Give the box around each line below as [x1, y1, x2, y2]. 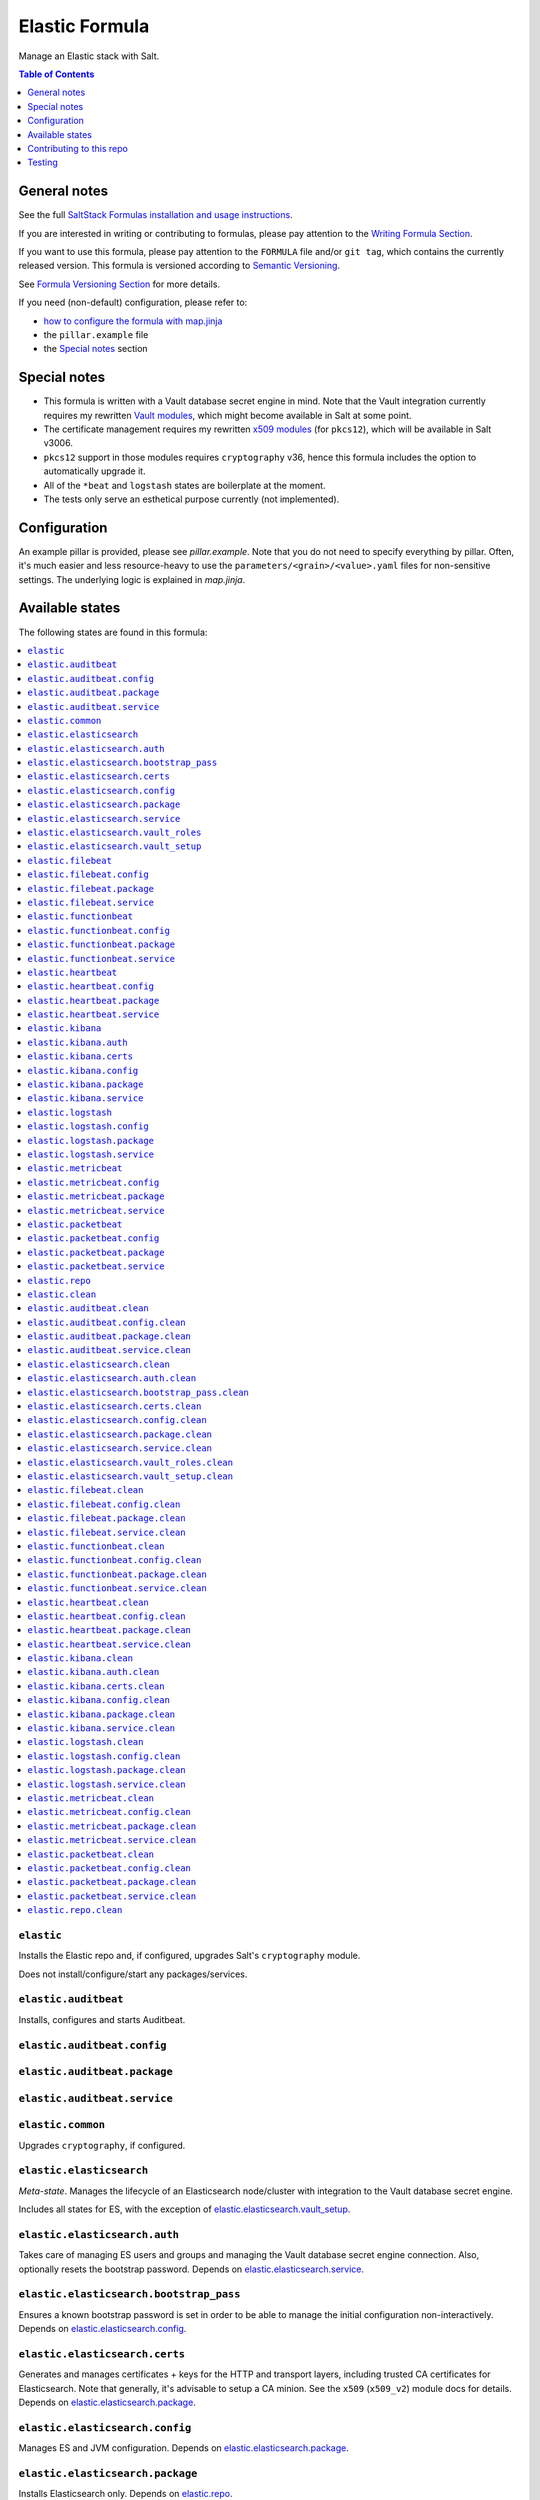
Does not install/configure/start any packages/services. [18, 1968, 248, 1980]
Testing [27, 156, 59, 169]
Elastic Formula [18, 15, 150, 37]
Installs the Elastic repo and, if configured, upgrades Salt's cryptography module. [18, 1950, 361, 1962]
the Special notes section [43, 343, 149, 355]
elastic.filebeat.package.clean [27, 1513, 186, 1524]
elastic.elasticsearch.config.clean [27, 1415, 207, 1426]
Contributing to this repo [27, 142, 129, 154]
